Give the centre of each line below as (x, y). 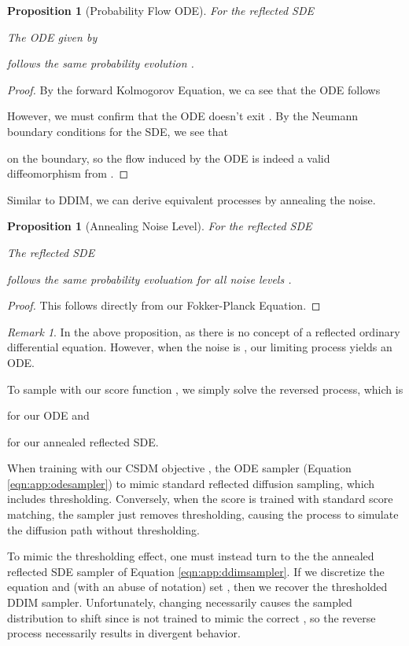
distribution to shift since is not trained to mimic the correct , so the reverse (192, 617)
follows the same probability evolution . (101, 63)
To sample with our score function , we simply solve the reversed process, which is (205, 389)
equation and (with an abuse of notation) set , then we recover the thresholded (197, 587)
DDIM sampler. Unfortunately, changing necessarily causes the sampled (180, 602)
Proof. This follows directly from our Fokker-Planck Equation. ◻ (164, 305)
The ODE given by (52, 37)
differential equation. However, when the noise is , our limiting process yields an (200, 347)
